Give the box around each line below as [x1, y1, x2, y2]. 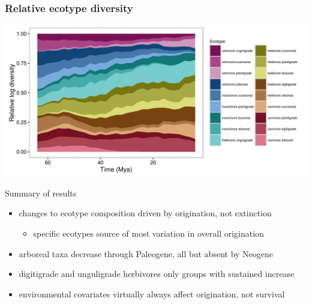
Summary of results [5, 186, 77, 199]
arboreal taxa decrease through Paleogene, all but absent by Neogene [19, 247, 274, 260]
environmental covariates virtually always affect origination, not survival [19, 287, 285, 300]
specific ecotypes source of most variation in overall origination [33, 227, 264, 239]
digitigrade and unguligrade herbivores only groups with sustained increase [19, 267, 295, 280]
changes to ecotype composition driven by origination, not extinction [19, 207, 272, 219]
